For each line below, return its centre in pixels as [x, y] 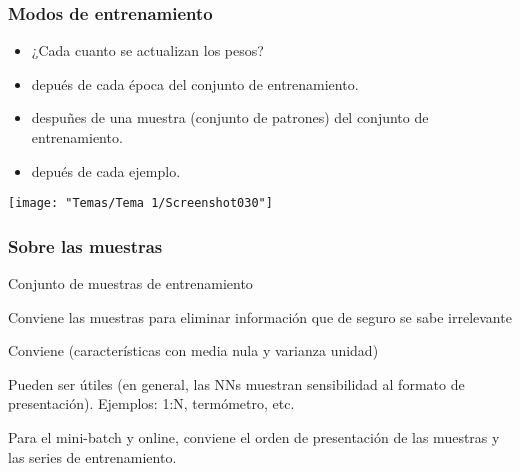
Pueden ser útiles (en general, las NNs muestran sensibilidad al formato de [236, 383]
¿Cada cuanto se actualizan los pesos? [147, 50]
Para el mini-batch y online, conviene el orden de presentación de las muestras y [254, 437]
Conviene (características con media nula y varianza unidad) [193, 350]
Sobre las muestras [85, 245]
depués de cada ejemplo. [106, 170]
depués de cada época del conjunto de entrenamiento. [195, 83]
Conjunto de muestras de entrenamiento [130, 283]
